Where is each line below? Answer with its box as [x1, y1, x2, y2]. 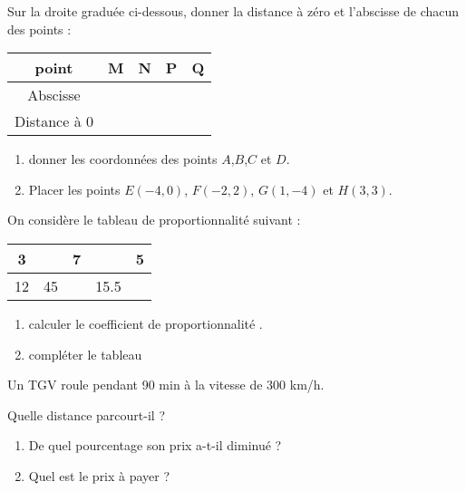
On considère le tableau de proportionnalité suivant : [7, 210, 301, 229]
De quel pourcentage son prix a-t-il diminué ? [28, 436, 282, 455]
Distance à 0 [15, 111, 93, 132]
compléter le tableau [28, 344, 142, 363]
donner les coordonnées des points [28, 149, 218, 168]
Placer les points [28, 179, 121, 198]
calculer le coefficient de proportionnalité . [28, 313, 263, 332]
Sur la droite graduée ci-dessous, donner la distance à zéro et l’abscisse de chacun [7, 2, 460, 20]
